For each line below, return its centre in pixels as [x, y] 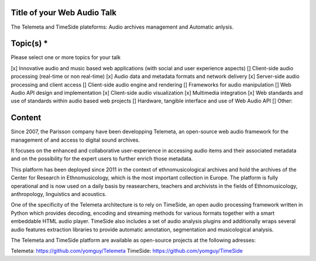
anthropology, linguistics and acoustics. [59, 194]
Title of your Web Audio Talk [64, 13]
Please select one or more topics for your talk [66, 57]
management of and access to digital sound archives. [75, 140]
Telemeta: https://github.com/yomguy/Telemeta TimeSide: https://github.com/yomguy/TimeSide [127, 251]
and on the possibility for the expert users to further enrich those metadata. [102, 159]
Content [26, 118]
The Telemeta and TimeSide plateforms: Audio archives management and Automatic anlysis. [122, 27]
